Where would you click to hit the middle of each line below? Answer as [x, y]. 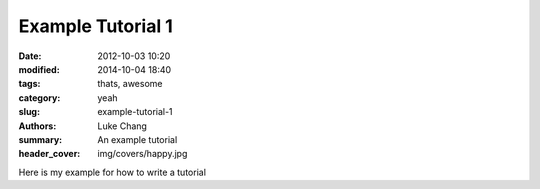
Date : [30, 56]
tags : [29, 84]
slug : [29, 112]
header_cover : [49, 154]
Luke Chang [122, 126]
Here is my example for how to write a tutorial [112, 172]
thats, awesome [130, 84]
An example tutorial [137, 139]
